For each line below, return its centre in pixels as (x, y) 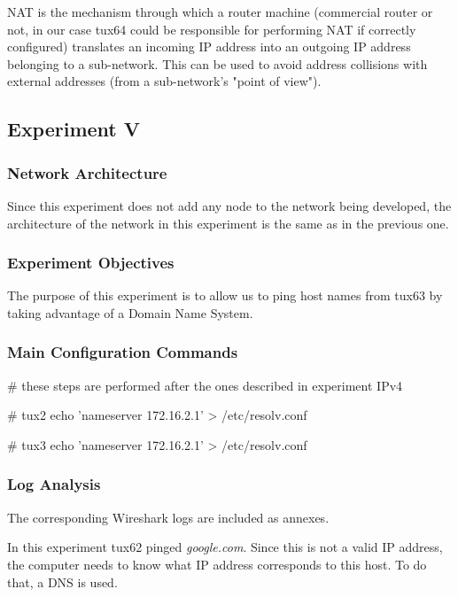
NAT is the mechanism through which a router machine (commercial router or (220, 12)
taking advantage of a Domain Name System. (130, 312)
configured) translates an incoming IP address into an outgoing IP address (209, 47)
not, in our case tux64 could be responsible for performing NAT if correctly (212, 29)
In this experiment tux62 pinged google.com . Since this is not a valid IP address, (225, 547)
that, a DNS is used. (62, 581)
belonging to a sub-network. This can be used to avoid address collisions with (217, 63)
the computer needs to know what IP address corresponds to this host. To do (217, 564)
